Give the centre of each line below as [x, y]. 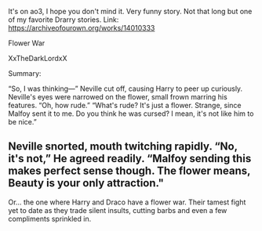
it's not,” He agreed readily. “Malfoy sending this [130, 159]
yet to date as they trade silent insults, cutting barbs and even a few [118, 210]
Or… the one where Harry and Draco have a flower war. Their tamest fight [127, 202]
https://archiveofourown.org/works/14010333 [82, 28]
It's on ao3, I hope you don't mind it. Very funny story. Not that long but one [130, 11]
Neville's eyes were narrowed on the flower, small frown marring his [118, 97]
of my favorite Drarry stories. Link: [64, 20]
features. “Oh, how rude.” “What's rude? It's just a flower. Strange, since [125, 105]
